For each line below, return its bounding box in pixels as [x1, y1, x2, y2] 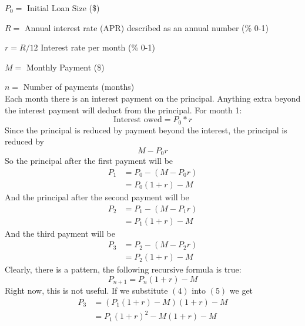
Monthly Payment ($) [26, 61, 105, 73]
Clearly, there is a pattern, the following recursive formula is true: [5, 263, 242, 275]
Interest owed [113, 116, 162, 125]
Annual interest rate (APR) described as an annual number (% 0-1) [24, 21, 269, 33]
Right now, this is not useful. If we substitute [5, 284, 168, 297]
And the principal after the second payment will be [5, 190, 189, 203]
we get [229, 284, 253, 297]
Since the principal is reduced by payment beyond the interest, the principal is [5, 123, 287, 136]
